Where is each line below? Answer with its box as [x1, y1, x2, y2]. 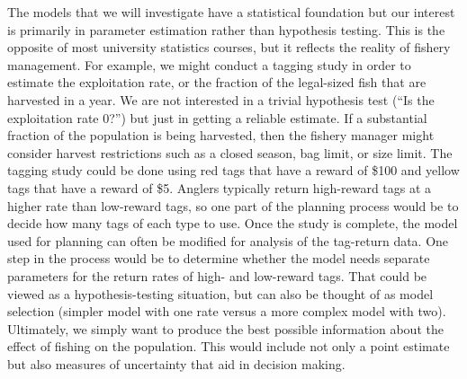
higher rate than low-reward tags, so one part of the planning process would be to [7, 196, 459, 215]
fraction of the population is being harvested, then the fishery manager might [7, 126, 435, 145]
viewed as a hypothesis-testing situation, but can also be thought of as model [7, 284, 434, 303]
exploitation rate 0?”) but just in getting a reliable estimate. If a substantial [7, 108, 427, 127]
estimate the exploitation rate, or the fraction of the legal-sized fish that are [7, 73, 427, 92]
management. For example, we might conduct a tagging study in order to [7, 55, 411, 74]
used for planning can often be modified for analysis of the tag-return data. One [7, 231, 449, 250]
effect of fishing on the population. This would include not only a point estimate [7, 337, 450, 356]
